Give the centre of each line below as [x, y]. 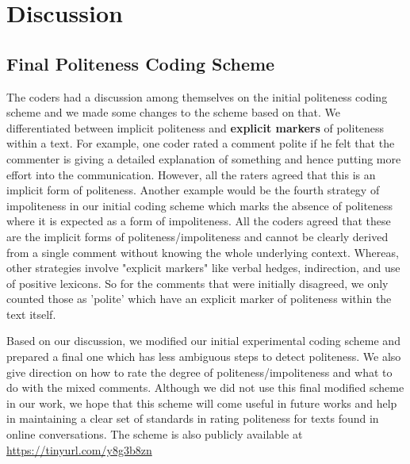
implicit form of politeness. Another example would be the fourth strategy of [193, 190]
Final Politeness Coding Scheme [141, 63]
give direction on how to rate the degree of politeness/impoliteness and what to [199, 372]
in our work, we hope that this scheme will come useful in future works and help [202, 403]
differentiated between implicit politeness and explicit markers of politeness [195, 127]
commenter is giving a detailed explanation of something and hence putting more [204, 158]
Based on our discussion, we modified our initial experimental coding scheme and [203, 341]
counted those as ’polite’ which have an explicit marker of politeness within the [199, 299]
